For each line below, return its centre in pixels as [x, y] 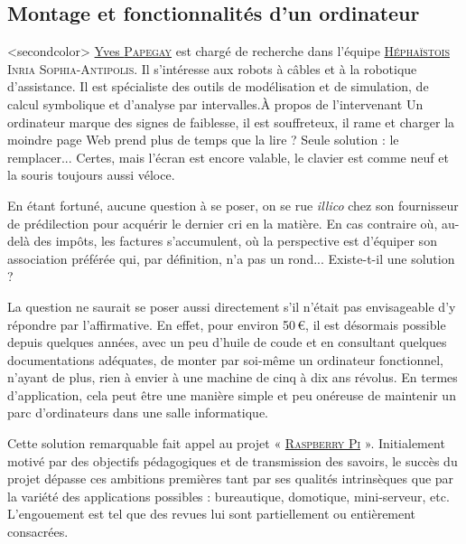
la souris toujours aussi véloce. [91, 175]
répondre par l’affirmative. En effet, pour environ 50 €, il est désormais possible [227, 324]
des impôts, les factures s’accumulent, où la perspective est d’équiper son [235, 241]
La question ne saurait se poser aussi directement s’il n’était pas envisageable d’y [232, 306]
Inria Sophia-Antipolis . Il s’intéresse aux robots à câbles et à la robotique [212, 68]
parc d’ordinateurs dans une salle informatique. [138, 413]
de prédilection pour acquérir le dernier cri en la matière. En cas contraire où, [223, 223]
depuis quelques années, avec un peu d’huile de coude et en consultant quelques [227, 342]
